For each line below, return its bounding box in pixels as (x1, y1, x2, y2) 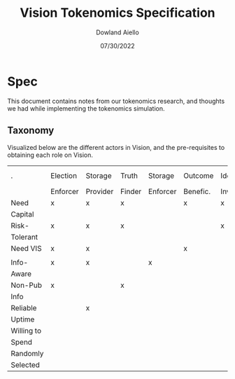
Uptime (10, 314, 35, 324)
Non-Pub (10, 280, 42, 290)
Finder (120, 186, 142, 196)
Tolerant (10, 232, 38, 242)
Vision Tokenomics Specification (20, 5, 215, 21)
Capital (10, 209, 34, 219)
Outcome (183, 170, 214, 180)
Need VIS (10, 243, 42, 253)
